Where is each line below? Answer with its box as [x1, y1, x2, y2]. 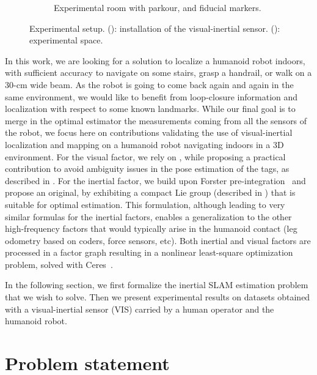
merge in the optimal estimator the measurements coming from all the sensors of [5, 114, 307, 127]
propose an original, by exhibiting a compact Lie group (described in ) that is [5, 186, 296, 199]
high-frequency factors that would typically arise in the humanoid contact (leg [5, 222, 297, 235]
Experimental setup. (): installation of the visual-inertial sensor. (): [29, 21, 280, 34]
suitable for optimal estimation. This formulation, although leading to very [5, 198, 285, 210]
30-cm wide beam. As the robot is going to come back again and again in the [5, 78, 294, 91]
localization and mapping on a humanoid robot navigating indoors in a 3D [5, 138, 284, 150]
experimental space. [29, 34, 103, 46]
